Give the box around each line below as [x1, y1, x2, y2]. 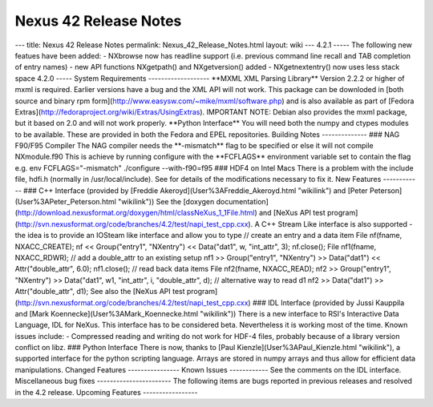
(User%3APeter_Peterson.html [14, 197, 116, 207]
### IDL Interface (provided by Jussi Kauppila [253, 297, 405, 308]
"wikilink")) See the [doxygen [117, 197, 215, 207]
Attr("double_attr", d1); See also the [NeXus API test [14, 287, 185, 296]
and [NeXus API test [258, 208, 326, 218]
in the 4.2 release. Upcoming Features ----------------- [14, 387, 198, 397]
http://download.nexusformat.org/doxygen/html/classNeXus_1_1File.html [17, 208, 255, 218]
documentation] [216, 197, 269, 207]
